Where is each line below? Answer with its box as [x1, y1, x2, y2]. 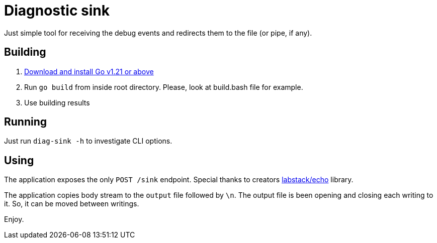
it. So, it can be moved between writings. [4, 199, 139, 208]
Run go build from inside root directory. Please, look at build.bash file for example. [24, 82, 303, 91]
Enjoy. [4, 215, 24, 224]
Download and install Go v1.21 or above [24, 67, 154, 76]
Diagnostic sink [4, 2, 110, 19]
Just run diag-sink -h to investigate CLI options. [4, 137, 172, 146]
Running [4, 115, 47, 129]
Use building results [24, 98, 90, 107]
